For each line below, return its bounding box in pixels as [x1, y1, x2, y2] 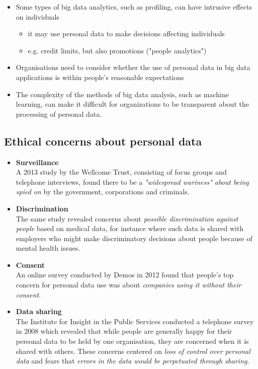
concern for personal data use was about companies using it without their [16, 279, 241, 290]
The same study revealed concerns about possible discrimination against [16, 213, 238, 224]
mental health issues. [16, 243, 80, 253]
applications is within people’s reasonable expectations [16, 71, 184, 82]
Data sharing [16, 306, 62, 317]
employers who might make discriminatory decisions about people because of [16, 233, 252, 243]
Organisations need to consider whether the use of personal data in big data [16, 62, 250, 72]
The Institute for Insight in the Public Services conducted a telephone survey [16, 316, 254, 326]
